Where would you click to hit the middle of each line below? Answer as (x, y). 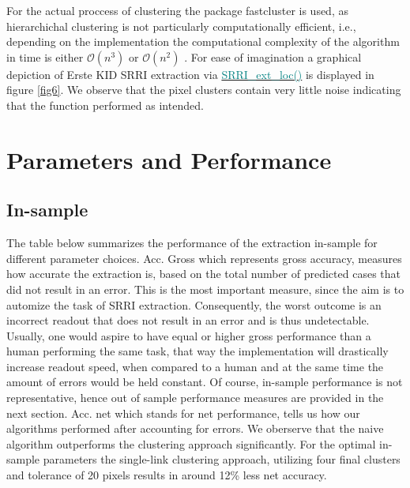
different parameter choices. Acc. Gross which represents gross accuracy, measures (204, 258)
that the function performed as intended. (105, 105)
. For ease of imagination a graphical (273, 56)
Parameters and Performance (169, 159)
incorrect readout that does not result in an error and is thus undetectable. (188, 320)
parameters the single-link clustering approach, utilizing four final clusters (222, 459)
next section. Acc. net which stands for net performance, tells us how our (183, 413)
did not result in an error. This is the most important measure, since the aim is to (205, 289)
